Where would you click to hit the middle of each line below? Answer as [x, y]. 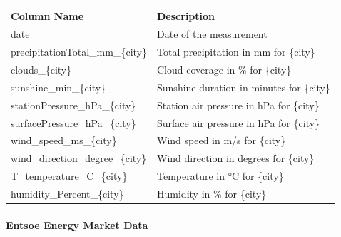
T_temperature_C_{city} [69, 176]
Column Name [47, 15]
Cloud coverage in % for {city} [224, 70]
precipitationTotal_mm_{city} [79, 52]
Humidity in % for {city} [212, 193]
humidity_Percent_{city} [67, 193]
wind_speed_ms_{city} [64, 140]
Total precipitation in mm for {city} [236, 52]
